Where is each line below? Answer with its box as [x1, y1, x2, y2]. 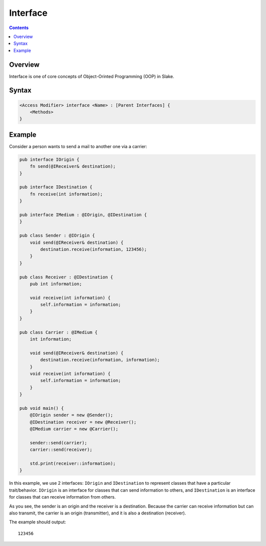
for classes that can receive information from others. [9, 494, 116, 500]
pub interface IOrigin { [19, 156, 80, 162]
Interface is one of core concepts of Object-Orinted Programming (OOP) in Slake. [9, 73, 174, 79]
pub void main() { [19, 405, 64, 411]
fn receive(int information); [30, 191, 103, 197]
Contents [9, 25, 29, 31]
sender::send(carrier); [30, 440, 87, 445]
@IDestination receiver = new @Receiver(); [30, 419, 136, 425]
